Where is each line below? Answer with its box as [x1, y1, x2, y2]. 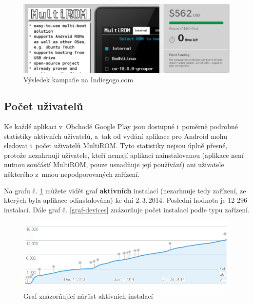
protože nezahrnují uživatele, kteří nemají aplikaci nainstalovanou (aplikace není [4, 150, 244, 160]
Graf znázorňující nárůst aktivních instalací [23, 291, 153, 301]
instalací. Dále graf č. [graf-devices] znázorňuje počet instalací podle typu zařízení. [4, 204, 250, 214]
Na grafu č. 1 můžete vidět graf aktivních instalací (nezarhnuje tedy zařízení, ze [4, 185, 246, 195]
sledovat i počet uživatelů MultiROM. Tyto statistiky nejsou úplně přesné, [4, 140, 228, 151]
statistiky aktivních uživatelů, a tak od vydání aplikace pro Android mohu [4, 131, 228, 141]
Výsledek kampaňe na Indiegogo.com [23, 75, 134, 85]
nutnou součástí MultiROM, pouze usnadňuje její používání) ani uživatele [4, 159, 224, 170]
